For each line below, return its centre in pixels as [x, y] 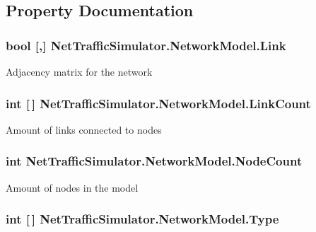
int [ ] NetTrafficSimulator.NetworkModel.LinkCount [158, 103]
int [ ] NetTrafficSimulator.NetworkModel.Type [142, 219]
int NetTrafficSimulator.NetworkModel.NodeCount [154, 161]
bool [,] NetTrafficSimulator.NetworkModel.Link [146, 45]
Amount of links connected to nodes [84, 129]
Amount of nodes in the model [72, 187]
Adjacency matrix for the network [79, 71]
